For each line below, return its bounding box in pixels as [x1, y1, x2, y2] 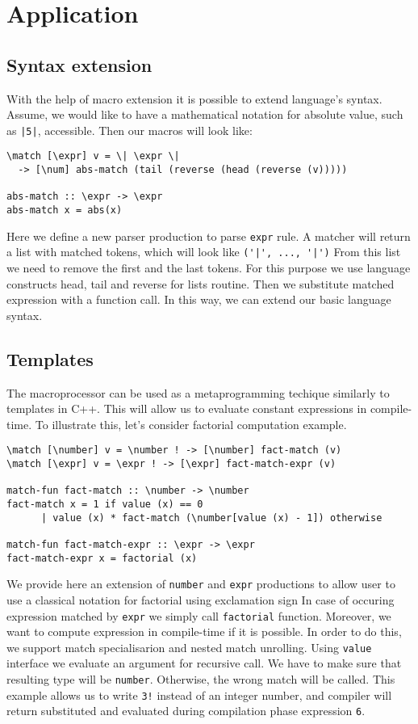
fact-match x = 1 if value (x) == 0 [6, 499, 203, 510]
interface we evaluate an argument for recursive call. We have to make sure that [6, 655, 402, 671]
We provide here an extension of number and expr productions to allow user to [6, 575, 395, 592]
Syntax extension [6, 52, 153, 77]
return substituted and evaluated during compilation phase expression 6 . [6, 702, 366, 719]
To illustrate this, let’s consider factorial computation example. [35, 415, 347, 432]
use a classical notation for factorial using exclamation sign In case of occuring [6, 591, 395, 608]
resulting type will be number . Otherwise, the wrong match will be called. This [6, 671, 395, 688]
